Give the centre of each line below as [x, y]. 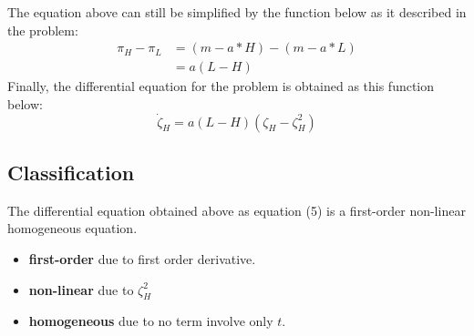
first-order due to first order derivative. [142, 259]
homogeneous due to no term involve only [151, 321]
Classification [71, 173]
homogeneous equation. [72, 228]
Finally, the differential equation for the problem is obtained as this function [221, 86]
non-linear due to [81, 289]
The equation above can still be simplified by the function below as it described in [237, 12]
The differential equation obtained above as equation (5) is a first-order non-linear [237, 210]
